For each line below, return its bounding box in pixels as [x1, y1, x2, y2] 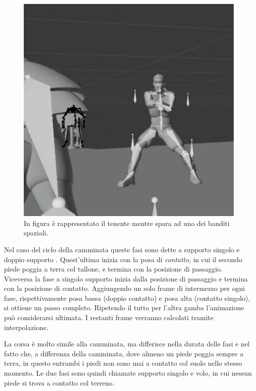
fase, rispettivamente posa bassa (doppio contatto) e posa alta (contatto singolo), [4, 292, 250, 303]
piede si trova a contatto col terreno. [4, 377, 115, 388]
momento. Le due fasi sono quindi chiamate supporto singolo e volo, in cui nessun [4, 368, 252, 378]
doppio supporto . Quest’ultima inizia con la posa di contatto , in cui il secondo [4, 254, 243, 264]
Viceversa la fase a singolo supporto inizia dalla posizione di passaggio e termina [4, 273, 248, 283]
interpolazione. [4, 322, 49, 332]
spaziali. [24, 227, 49, 238]
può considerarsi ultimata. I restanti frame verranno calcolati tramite [4, 312, 214, 323]
